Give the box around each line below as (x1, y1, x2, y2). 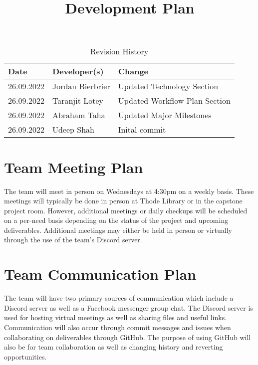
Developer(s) (52, 65, 104, 77)
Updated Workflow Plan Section (118, 95, 231, 107)
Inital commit (118, 124, 166, 136)
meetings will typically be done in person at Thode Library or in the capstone (4, 195, 243, 206)
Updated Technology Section (118, 80, 219, 92)
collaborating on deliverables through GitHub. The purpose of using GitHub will (4, 332, 251, 342)
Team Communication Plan (4, 264, 197, 284)
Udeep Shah (52, 124, 94, 136)
